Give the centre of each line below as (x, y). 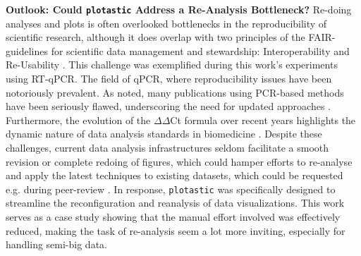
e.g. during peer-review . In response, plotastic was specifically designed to (171, 189)
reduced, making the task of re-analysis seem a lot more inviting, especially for (176, 230)
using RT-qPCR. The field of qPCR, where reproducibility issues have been (169, 79)
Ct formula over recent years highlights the (263, 120)
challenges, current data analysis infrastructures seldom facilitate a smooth (167, 147)
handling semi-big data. (56, 244)
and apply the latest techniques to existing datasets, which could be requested (175, 175)
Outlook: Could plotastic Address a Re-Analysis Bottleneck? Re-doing (179, 9)
